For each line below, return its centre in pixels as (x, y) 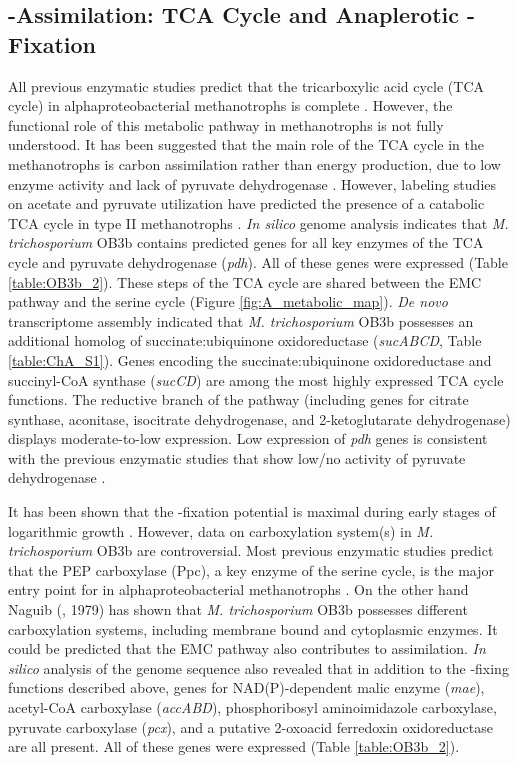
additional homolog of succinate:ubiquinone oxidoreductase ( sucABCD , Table (245, 340)
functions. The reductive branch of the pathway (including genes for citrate (238, 399)
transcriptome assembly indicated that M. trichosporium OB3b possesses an (241, 320)
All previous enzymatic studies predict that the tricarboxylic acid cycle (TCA (246, 85)
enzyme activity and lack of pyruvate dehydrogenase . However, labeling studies (252, 183)
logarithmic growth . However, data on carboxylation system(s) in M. (221, 530)
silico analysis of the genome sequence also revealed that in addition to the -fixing (258, 667)
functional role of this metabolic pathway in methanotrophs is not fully (226, 124)
